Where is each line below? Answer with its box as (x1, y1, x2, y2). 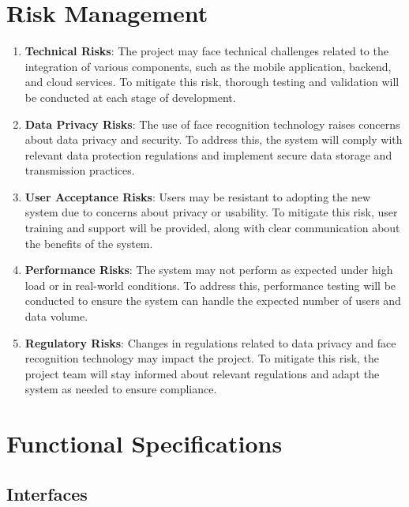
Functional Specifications (6, 427, 283, 460)
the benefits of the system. (24, 235, 153, 251)
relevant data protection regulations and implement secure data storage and (24, 146, 392, 163)
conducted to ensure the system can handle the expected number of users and (24, 292, 401, 309)
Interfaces (6, 481, 88, 505)
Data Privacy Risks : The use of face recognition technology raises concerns (24, 115, 400, 132)
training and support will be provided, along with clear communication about (24, 220, 400, 236)
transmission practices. (24, 162, 135, 178)
